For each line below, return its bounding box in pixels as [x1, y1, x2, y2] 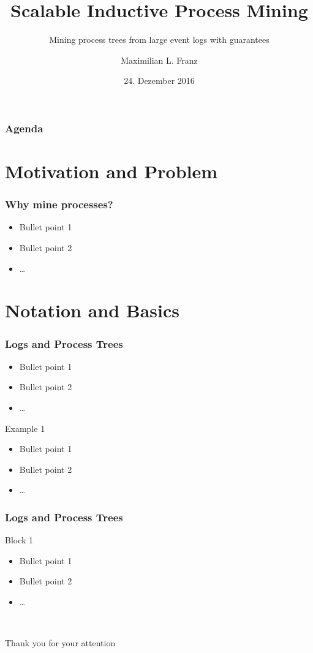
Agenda [5, 120, 43, 135]
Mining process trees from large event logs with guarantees [49, 33, 270, 46]
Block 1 [5, 534, 34, 546]
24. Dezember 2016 [124, 74, 195, 87]
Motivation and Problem [5, 159, 218, 184]
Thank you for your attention [5, 636, 116, 649]
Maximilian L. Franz [121, 53, 198, 66]
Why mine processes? [5, 197, 113, 212]
